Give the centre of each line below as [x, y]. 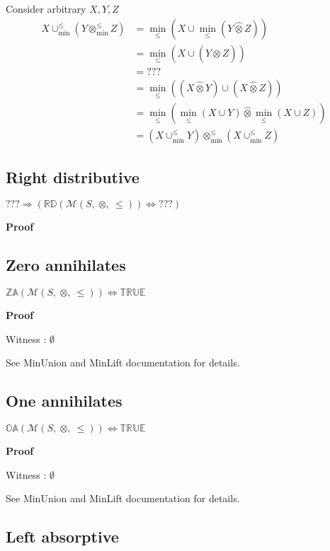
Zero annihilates [66, 265]
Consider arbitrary [46, 8]
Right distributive [73, 176]
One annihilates [64, 401]
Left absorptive [62, 536]
